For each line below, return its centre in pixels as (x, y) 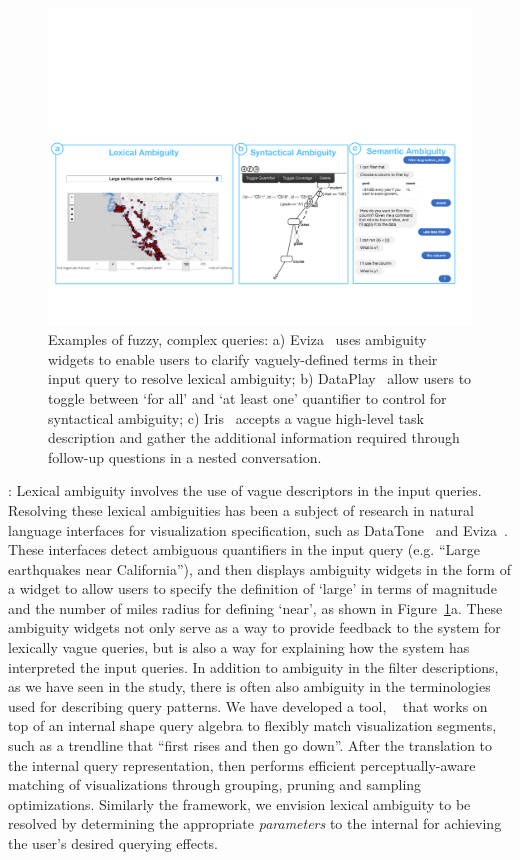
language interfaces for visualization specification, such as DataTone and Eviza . (258, 529)
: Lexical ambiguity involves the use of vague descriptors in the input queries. (245, 490)
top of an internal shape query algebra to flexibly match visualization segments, (252, 725)
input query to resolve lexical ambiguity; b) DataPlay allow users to (260, 378)
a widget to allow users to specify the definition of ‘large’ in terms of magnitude (252, 588)
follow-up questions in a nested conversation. (185, 456)
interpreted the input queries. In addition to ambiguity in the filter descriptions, (253, 666)
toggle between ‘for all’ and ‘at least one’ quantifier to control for (247, 397)
